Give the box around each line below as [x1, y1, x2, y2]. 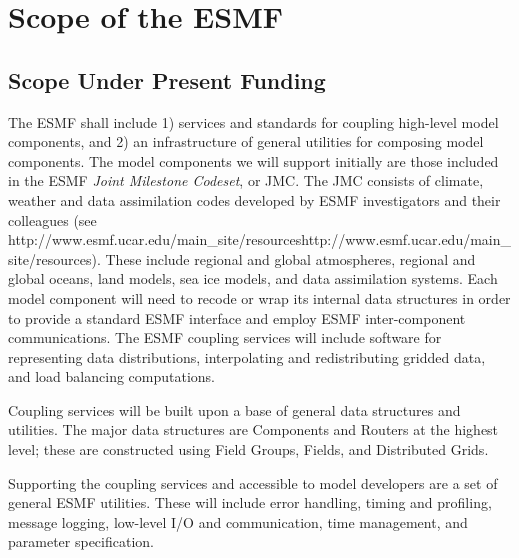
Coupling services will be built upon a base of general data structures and [8, 399, 461, 420]
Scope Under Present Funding [8, 64, 326, 95]
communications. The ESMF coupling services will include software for [8, 327, 442, 348]
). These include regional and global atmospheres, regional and [91, 248, 476, 269]
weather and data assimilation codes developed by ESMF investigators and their [8, 189, 501, 210]
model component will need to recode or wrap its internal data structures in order [8, 287, 511, 308]
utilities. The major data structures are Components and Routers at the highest [8, 419, 499, 440]
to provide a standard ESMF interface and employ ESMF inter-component [8, 307, 466, 328]
